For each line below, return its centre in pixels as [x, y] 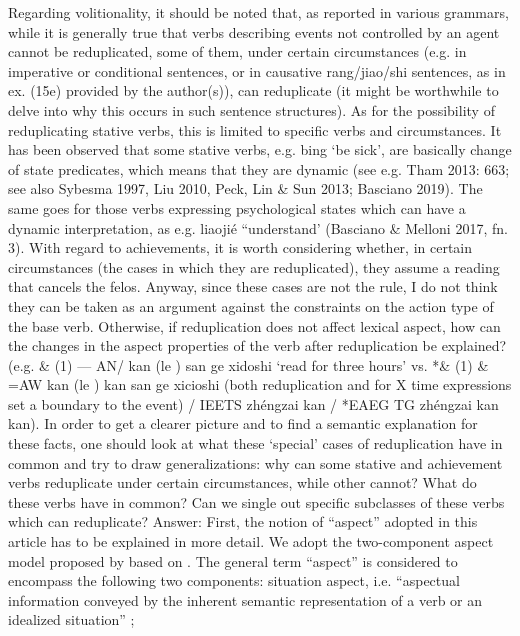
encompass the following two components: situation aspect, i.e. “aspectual [234, 580]
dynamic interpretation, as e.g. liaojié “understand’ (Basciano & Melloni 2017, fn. [258, 227]
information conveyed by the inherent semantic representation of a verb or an [245, 599]
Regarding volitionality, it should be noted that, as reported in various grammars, [258, 12]
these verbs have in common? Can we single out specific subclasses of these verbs [256, 501]
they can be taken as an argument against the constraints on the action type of [251, 305]
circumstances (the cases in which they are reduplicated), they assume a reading [254, 266]
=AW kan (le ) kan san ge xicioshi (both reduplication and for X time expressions [260, 384]
